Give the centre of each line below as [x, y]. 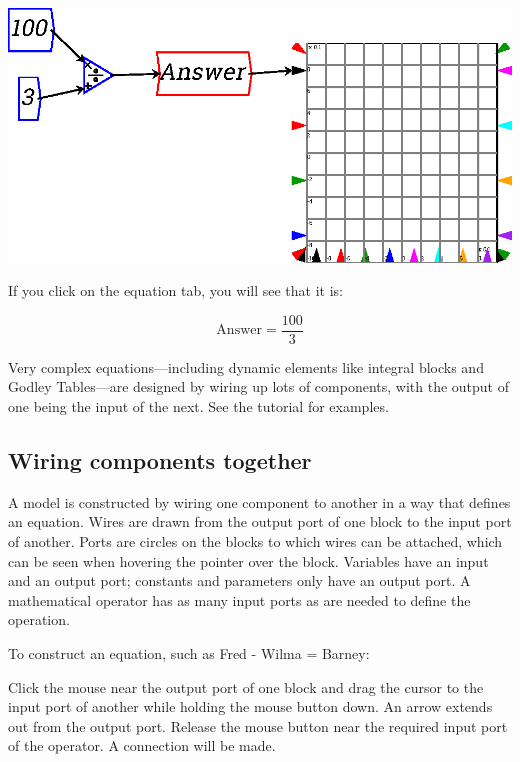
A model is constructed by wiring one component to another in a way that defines [259, 501]
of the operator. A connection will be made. [142, 745]
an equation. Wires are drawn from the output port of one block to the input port [260, 521]
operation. [39, 619]
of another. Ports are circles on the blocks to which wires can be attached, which [255, 541]
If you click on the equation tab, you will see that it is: [175, 290]
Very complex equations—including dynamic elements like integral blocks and [246, 366]
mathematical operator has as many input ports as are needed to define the [239, 599]
